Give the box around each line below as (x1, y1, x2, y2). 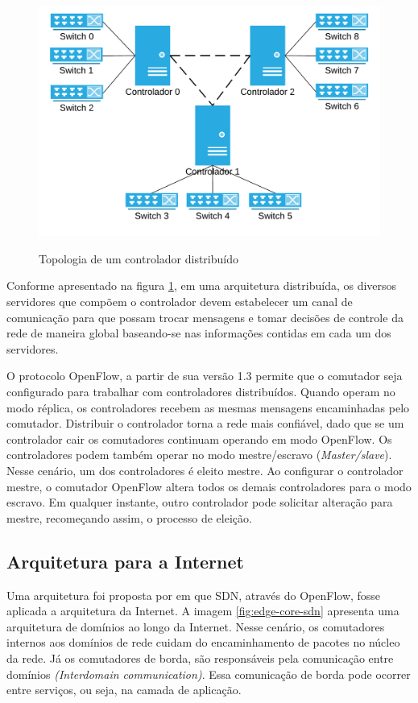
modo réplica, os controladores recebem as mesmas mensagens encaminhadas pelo (6, 399, 410, 416)
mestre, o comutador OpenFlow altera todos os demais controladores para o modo (6, 478, 412, 494)
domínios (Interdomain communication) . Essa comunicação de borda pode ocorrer (6, 665, 411, 682)
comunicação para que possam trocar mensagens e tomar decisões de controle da (6, 308, 404, 325)
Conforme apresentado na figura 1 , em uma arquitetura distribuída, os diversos (6, 277, 397, 294)
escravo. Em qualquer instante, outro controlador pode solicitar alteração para (6, 494, 393, 511)
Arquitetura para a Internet (6, 548, 244, 573)
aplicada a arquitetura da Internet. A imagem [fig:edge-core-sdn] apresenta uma (6, 602, 399, 619)
